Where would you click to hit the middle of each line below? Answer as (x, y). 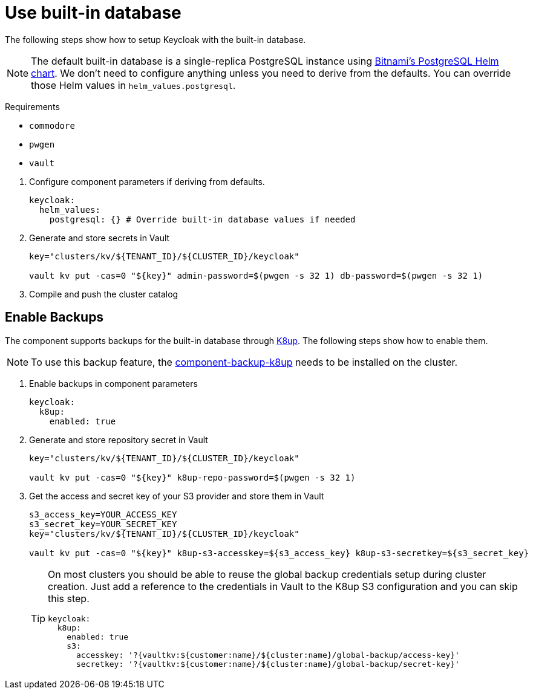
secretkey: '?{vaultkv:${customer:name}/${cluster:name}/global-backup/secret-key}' (268, 664)
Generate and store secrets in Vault (100, 238)
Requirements (32, 106)
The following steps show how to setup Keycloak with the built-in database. (155, 39)
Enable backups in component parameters (113, 383)
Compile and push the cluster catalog (104, 294)
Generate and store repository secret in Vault (119, 439)
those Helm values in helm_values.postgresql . (133, 85)
